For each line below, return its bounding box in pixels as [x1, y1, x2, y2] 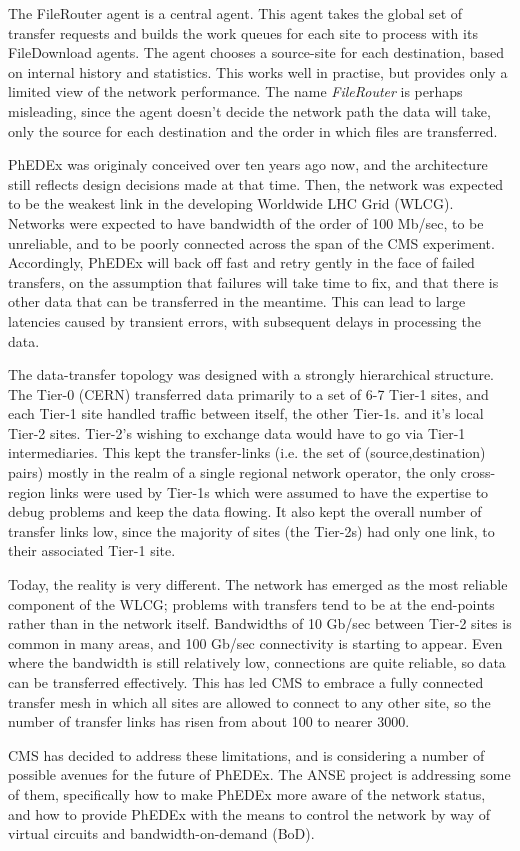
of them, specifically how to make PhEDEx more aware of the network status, [8, 783, 486, 804]
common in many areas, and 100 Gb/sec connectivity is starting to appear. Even [8, 632, 503, 653]
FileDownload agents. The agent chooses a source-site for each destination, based [8, 42, 505, 63]
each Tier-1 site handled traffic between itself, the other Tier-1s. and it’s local [8, 403, 484, 424]
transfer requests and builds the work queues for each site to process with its [8, 22, 478, 43]
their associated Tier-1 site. [8, 540, 176, 561]
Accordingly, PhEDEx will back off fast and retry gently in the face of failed [8, 252, 475, 273]
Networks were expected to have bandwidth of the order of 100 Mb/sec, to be [8, 212, 484, 233]
